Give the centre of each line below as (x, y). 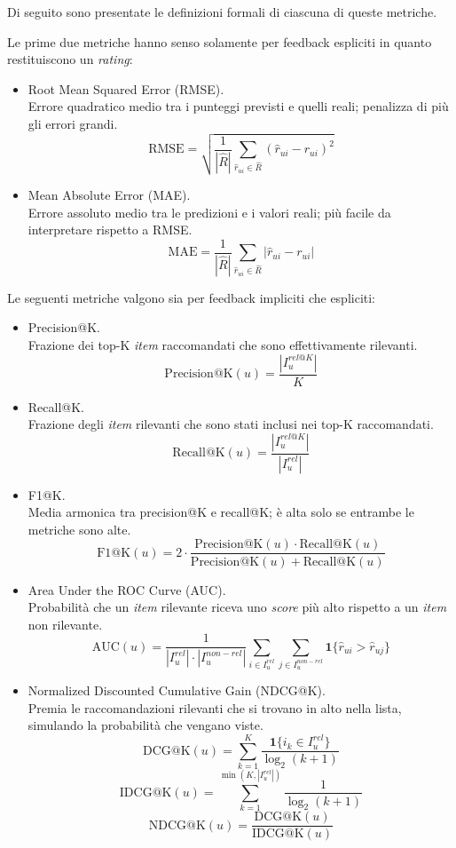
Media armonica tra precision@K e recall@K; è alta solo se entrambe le (221, 512)
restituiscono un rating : (70, 59)
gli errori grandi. (73, 123)
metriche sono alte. (79, 529)
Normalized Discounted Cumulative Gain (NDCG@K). (177, 690)
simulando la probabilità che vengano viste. (145, 725)
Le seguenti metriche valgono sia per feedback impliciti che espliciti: (192, 297)
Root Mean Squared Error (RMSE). (126, 88)
